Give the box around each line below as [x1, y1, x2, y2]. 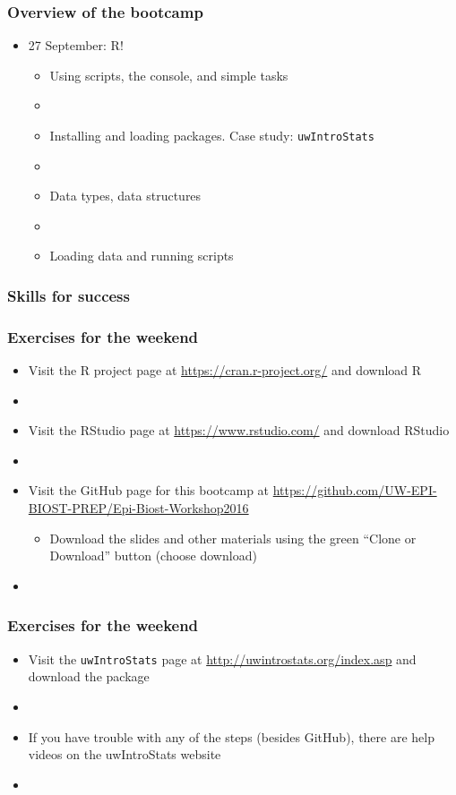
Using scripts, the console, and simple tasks [49, 65, 288, 84]
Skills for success [7, 284, 130, 306]
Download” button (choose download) [49, 546, 257, 565]
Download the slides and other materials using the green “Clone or [49, 528, 417, 547]
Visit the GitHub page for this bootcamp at [28, 481, 270, 500]
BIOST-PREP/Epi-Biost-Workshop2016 [28, 499, 249, 517]
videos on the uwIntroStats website [28, 745, 221, 764]
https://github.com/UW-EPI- [272, 481, 437, 500]
